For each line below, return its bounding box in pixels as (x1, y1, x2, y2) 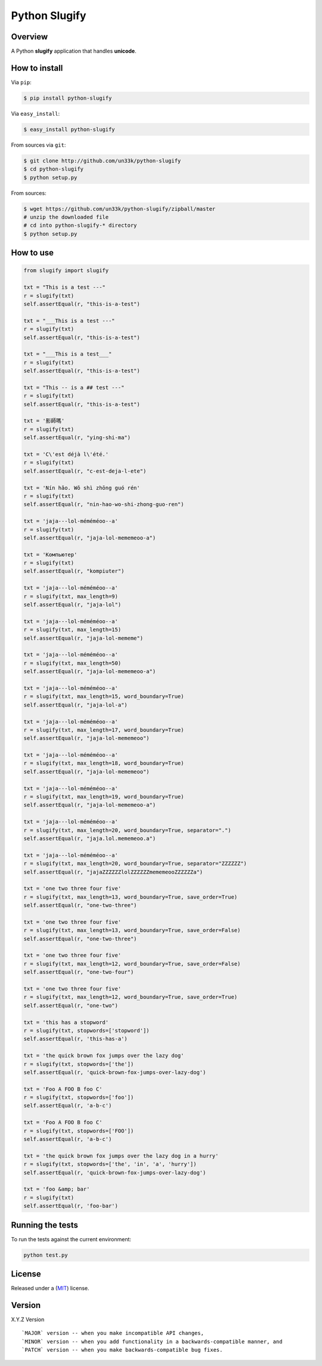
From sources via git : (11, 141, 66, 149)
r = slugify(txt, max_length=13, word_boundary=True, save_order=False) (23, 927, 241, 934)
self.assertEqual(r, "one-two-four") (23, 969, 134, 976)
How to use (11, 248, 54, 258)
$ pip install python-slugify (23, 94, 112, 101)
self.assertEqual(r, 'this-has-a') (23, 1035, 128, 1043)
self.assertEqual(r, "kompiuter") (23, 568, 125, 575)
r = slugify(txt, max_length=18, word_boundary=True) (23, 760, 184, 767)
